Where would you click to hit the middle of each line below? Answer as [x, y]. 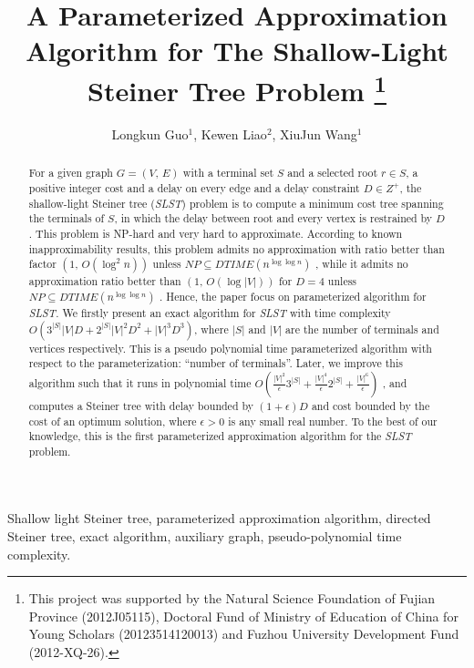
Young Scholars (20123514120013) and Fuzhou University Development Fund [244, 634]
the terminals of [67, 218]
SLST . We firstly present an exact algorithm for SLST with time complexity [210, 312]
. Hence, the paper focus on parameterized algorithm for [293, 296]
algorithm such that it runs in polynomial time [140, 382]
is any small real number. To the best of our [333, 421]
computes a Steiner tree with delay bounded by [141, 405]
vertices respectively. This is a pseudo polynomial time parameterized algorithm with [230, 348]
